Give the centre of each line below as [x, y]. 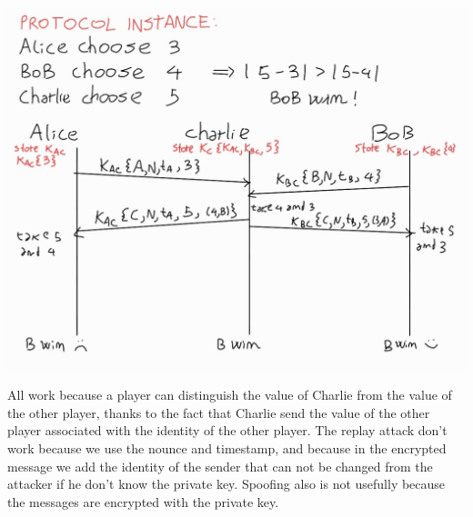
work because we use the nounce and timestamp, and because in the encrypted [227, 448]
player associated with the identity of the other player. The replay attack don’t [227, 430]
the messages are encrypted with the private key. [143, 501]
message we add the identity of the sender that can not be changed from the [220, 466]
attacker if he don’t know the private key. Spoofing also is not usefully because [226, 484]
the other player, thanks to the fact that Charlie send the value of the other [219, 412]
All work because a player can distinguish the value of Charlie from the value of [230, 395]
